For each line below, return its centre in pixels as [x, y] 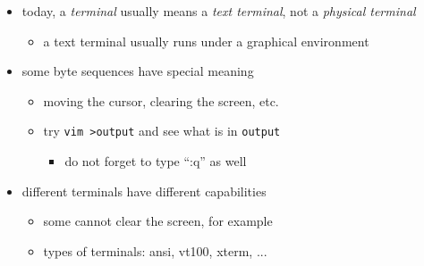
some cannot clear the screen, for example [158, 221]
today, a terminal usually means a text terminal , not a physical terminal [219, 11]
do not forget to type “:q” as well [156, 161]
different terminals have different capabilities [144, 191]
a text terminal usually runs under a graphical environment [206, 41]
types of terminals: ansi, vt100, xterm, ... [155, 250]
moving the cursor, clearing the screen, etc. [161, 100]
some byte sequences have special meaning [138, 71]
